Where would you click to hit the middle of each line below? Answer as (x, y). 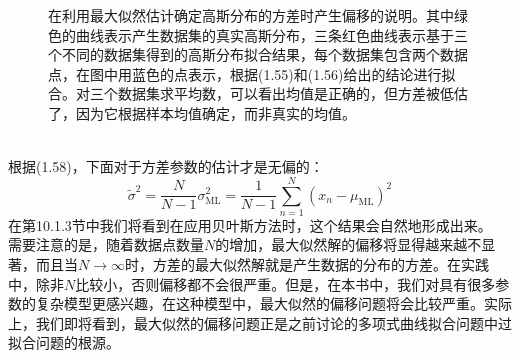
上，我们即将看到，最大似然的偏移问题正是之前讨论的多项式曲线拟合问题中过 (260, 322)
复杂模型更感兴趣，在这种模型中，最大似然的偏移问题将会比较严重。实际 (273, 303)
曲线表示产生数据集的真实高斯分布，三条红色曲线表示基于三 (271, 34)
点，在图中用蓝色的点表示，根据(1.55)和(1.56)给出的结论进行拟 (252, 73)
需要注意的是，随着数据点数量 (106, 244)
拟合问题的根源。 (64, 342)
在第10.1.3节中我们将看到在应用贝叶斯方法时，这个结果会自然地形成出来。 (250, 224)
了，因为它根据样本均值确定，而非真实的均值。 (202, 112)
